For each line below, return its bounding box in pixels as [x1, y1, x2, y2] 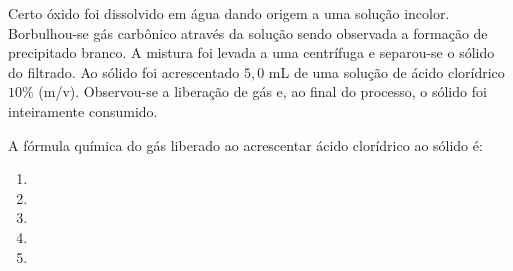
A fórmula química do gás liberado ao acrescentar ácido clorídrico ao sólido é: [8, 134, 483, 155]
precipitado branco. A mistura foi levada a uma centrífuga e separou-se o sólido [8, 42, 495, 63]
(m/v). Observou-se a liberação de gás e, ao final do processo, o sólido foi [38, 81, 487, 102]
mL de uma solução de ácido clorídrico [268, 61, 505, 82]
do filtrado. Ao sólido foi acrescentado [8, 61, 240, 82]
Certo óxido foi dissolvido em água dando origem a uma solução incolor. [8, 3, 450, 23]
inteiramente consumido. [8, 100, 158, 121]
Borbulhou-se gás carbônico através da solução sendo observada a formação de [8, 22, 488, 43]
